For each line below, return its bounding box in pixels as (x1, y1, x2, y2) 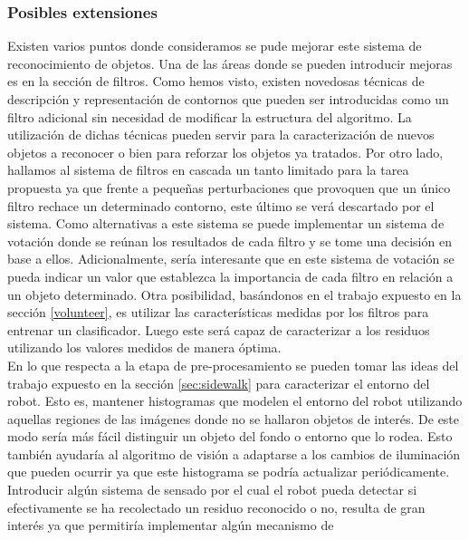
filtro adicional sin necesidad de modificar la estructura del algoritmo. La (7, 107, 412, 126)
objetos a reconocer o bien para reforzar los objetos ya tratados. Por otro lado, (7, 142, 444, 161)
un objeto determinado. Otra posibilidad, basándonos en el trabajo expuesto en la (7, 284, 462, 304)
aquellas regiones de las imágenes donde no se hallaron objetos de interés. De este (7, 409, 460, 428)
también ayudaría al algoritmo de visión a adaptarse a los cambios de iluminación (7, 444, 461, 463)
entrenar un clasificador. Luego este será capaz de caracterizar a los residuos (7, 320, 430, 339)
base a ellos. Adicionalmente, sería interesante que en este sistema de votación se (7, 249, 455, 268)
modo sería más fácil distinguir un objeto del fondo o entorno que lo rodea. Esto (7, 427, 453, 446)
